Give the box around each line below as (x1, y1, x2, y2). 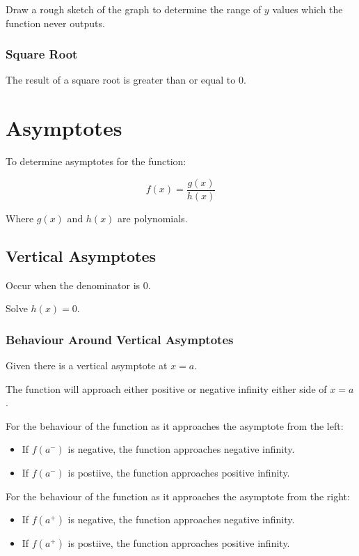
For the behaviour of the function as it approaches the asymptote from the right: (6, 488, 350, 503)
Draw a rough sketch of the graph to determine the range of (6, 2, 262, 16)
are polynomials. (118, 210, 188, 225)
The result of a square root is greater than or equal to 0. (6, 72, 246, 87)
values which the (272, 2, 343, 16)
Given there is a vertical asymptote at (6, 357, 168, 372)
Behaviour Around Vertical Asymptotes (6, 330, 234, 348)
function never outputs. (6, 15, 105, 30)
